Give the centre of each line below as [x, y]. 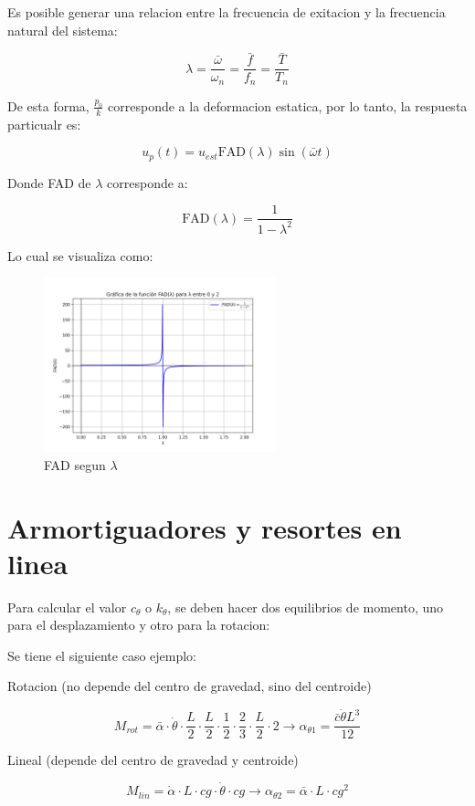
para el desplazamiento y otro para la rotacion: [139, 625]
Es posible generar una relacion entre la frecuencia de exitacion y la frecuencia [227, 12]
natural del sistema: [63, 30]
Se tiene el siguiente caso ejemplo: [102, 655]
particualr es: [44, 124]
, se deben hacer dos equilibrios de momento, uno [306, 607]
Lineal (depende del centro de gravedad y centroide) [153, 760]
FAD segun [75, 464]
